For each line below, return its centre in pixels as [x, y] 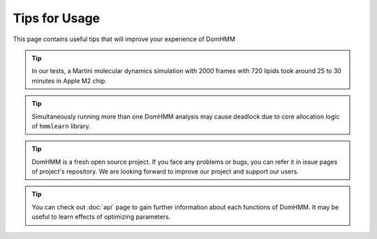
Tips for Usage [57, 18]
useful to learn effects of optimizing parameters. [101, 217]
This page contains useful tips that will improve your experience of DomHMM [124, 39]
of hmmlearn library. [61, 126]
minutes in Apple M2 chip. [69, 81]
